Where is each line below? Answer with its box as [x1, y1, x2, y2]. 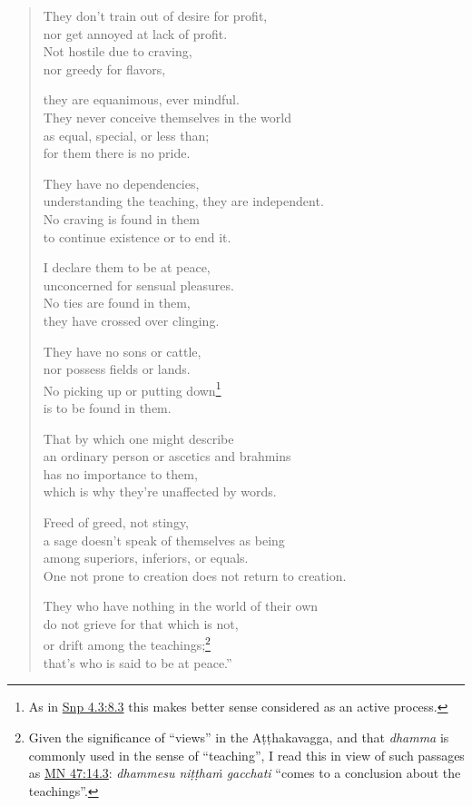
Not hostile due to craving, [43, 42, 192, 61]
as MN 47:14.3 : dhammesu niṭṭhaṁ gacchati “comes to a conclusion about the [28, 763, 461, 782]
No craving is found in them [43, 209, 200, 228]
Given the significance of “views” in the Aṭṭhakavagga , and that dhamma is [28, 727, 449, 746]
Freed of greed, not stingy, [43, 512, 189, 531]
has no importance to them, [43, 464, 198, 483]
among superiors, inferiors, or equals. [43, 548, 249, 567]
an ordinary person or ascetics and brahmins [43, 447, 291, 466]
